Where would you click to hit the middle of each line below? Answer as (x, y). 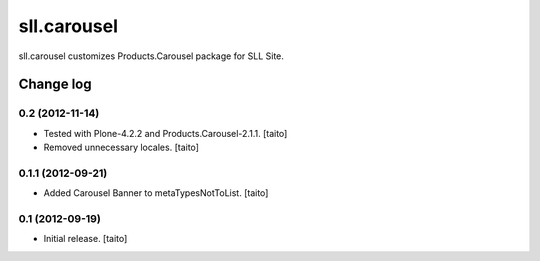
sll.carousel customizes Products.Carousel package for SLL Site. (151, 56)
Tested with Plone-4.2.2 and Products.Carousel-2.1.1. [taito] (165, 133)
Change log (55, 84)
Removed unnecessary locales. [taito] (121, 147)
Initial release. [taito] (85, 239)
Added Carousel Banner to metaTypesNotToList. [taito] (156, 193)
